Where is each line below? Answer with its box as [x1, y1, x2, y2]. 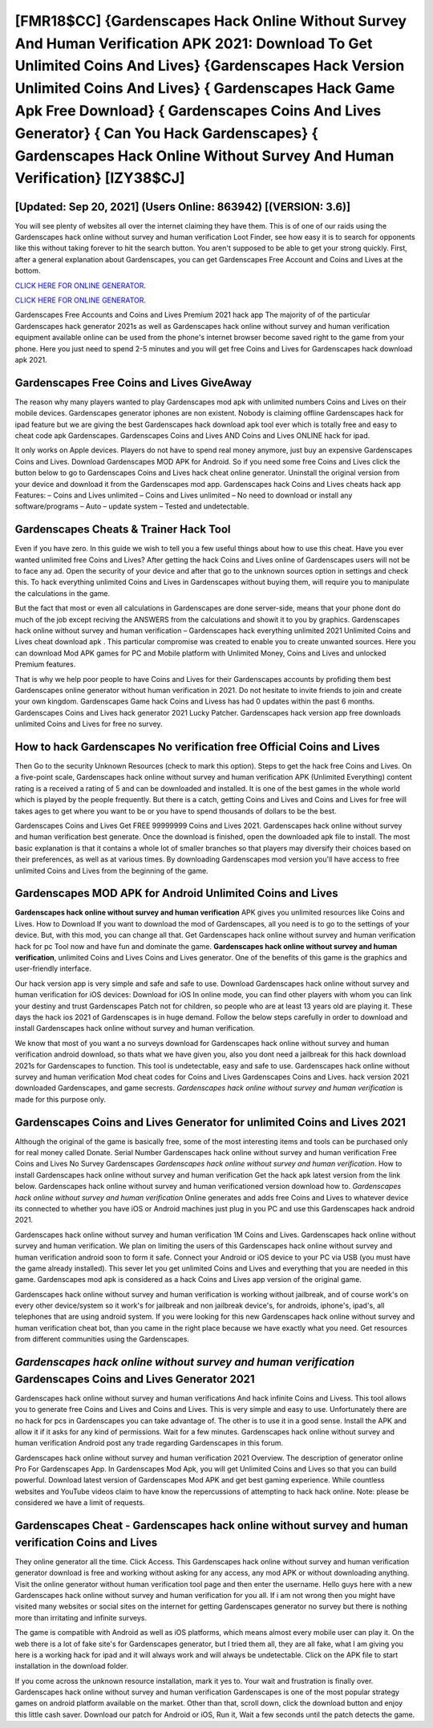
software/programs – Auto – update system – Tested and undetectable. [14, 501, 249, 511]
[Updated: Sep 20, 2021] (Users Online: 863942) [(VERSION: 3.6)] [14, 200, 351, 213]
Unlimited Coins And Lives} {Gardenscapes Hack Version [14, 57, 405, 75]
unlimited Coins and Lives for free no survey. [14, 719, 164, 729]
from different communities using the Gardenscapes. [14, 1334, 190, 1344]
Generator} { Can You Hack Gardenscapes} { [14, 124, 318, 142]
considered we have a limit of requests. [14, 1498, 145, 1507]
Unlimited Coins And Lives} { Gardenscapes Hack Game [14, 79, 395, 98]
